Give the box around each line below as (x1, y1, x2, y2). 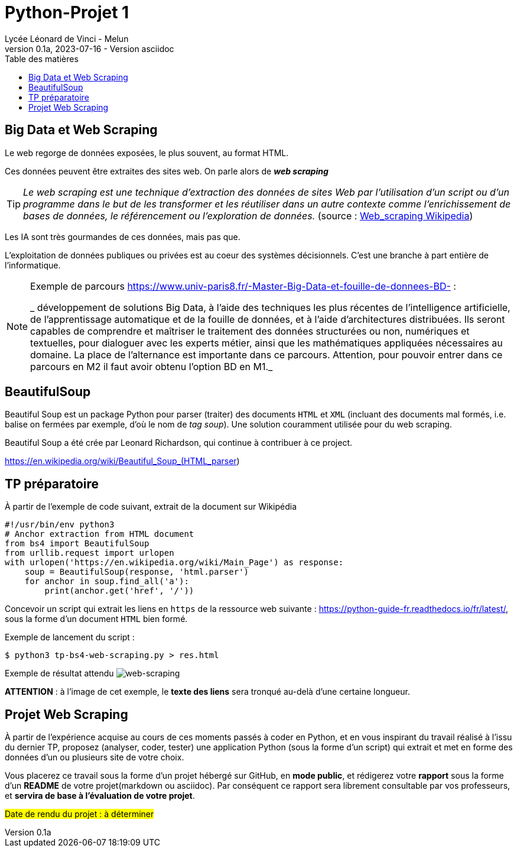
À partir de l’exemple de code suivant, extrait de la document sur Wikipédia (5, 501, 297, 512)
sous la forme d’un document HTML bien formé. (5, 614, 188, 624)
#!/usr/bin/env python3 (5, 520, 115, 530)
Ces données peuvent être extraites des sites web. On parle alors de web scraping (5, 166, 329, 176)
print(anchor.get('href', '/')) (44, 586, 194, 596)
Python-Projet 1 (5, 2, 129, 22)
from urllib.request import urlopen (5, 548, 174, 558)
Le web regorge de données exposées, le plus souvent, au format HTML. (5, 147, 289, 158)
